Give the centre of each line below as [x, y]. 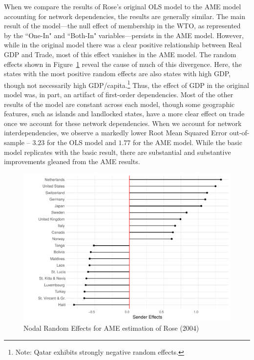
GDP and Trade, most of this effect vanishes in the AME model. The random [120, 54]
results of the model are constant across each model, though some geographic [119, 104]
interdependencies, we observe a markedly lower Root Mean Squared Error [116, 133]
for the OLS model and [81, 142]
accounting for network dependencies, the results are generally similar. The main [125, 16]
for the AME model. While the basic [188, 142]
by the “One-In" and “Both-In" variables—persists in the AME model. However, [124, 35]
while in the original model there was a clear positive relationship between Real [123, 45]
